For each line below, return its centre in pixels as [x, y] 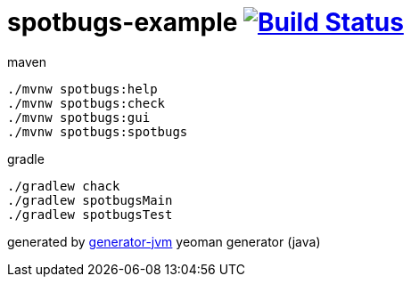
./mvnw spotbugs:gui [79, 117]
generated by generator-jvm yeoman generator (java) [164, 241]
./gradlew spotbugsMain [90, 200]
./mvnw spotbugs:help [82, 89]
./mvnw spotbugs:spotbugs [98, 131]
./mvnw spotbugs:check [86, 103]
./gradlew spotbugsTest [90, 214]
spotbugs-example [123, 22]
